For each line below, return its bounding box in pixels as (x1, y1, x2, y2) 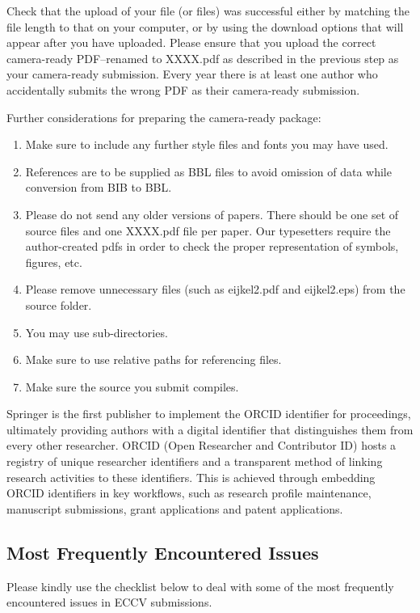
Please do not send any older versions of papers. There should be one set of (25, 205, 399, 222)
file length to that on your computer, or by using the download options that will (6, 18, 404, 35)
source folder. (25, 296, 92, 313)
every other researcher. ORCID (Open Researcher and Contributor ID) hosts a (6, 437, 397, 454)
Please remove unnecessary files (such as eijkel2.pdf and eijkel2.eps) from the (25, 281, 405, 298)
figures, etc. (25, 253, 82, 270)
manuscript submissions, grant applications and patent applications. (6, 500, 343, 517)
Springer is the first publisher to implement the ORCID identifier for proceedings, (6, 405, 411, 422)
